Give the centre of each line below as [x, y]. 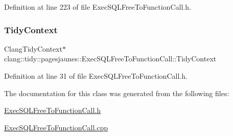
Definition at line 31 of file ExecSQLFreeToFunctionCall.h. [96, 76]
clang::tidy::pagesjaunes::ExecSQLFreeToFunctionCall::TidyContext [110, 59]
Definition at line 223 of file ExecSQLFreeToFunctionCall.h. [98, 7]
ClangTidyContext [33, 48]
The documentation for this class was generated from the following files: [117, 93]
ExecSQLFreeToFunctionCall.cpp [56, 127]
